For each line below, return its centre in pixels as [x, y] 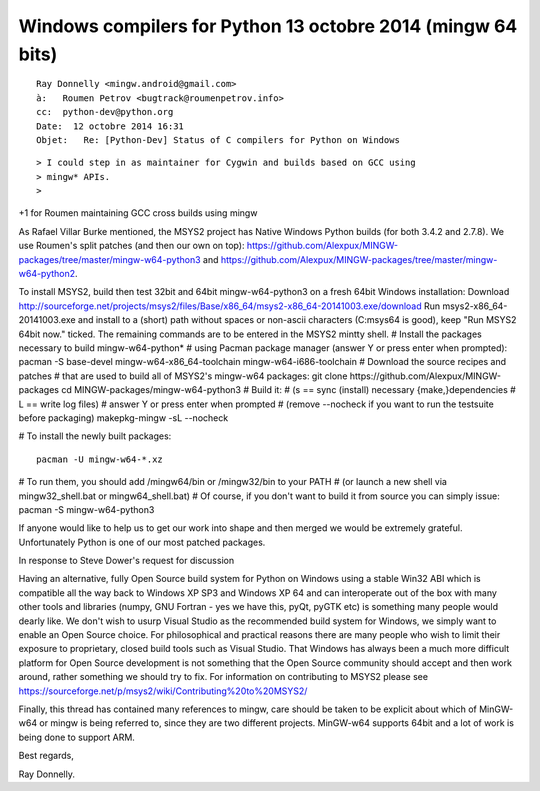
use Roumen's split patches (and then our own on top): [131, 246]
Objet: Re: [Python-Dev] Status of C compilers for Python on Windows [218, 139]
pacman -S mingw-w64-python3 [86, 509]
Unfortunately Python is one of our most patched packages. [142, 542]
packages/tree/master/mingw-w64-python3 [109, 259]
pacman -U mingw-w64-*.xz [100, 459]
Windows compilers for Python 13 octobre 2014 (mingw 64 [268, 26]
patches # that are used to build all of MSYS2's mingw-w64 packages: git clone [183, 376]
